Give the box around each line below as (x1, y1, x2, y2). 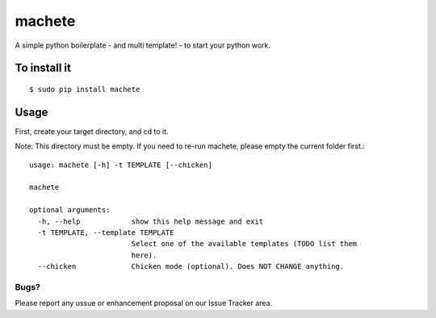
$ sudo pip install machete (29, 85, 140, 94)
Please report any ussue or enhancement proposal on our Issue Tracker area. (15, 299, 273, 308)
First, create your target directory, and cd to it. (15, 126, 169, 136)
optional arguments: (29, 206, 111, 215)
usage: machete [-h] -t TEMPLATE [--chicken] (29, 160, 213, 169)
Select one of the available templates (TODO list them (131, 239, 358, 249)
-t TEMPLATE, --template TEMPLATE (37, 228, 174, 237)
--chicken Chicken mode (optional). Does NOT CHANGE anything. (37, 262, 345, 271)
